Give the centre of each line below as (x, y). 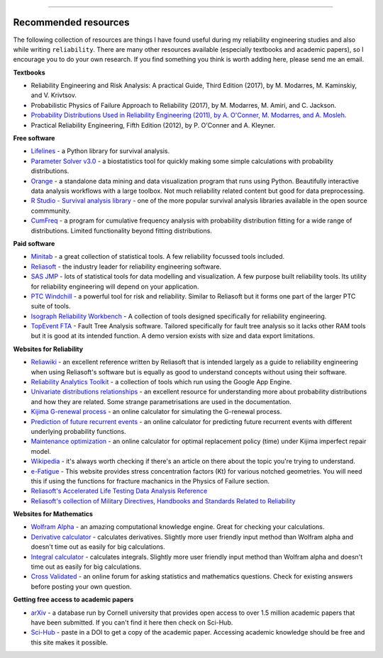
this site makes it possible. (70, 642)
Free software (34, 138)
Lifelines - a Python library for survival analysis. (100, 151)
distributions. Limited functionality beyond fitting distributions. (122, 230)
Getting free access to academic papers (73, 600)
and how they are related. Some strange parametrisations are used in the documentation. (161, 401)
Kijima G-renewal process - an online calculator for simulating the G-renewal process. (156, 412)
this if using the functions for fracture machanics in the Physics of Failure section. (150, 481)
